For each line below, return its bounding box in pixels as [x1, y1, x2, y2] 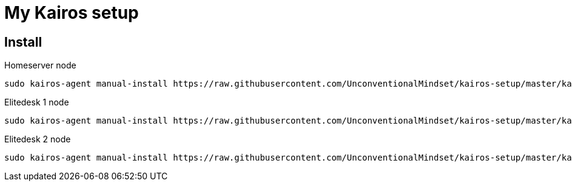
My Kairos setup [4, 2, 139, 23]
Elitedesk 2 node [4, 134, 71, 145]
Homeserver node [4, 60, 76, 71]
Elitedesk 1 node [4, 97, 69, 108]
